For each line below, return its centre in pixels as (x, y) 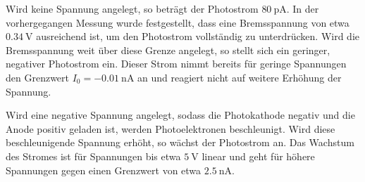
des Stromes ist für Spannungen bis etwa (93, 156)
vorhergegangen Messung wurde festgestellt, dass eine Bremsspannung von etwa (178, 22)
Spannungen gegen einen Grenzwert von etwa (104, 170)
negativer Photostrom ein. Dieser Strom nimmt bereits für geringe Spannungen (176, 64)
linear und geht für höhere (258, 156)
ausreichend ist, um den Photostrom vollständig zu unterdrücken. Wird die (198, 36)
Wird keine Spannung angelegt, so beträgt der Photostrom (132, 8)
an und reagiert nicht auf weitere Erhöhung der (240, 77)
